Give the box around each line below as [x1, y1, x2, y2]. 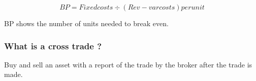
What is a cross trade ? [4, 39, 102, 52]
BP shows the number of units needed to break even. [4, 18, 169, 28]
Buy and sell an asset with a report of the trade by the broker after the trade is [4, 59, 252, 69]
